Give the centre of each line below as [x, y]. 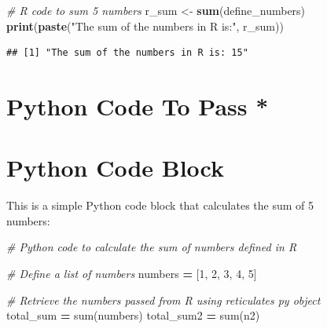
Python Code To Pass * [138, 106]
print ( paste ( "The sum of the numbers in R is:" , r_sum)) [145, 26]
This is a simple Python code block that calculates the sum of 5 [160, 205]
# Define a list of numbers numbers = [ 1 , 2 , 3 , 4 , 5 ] [132, 274]
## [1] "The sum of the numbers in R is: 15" [127, 53]
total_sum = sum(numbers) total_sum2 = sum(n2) [133, 315]
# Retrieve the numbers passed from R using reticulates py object [163, 300]
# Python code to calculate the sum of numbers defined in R [152, 247]
